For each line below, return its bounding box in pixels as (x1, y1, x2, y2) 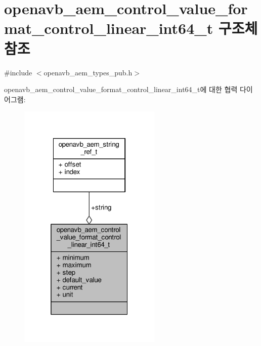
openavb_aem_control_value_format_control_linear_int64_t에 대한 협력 (4, 84, 238, 95)
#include (4, 67, 32, 77)
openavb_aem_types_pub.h (43, 67, 133, 77)
